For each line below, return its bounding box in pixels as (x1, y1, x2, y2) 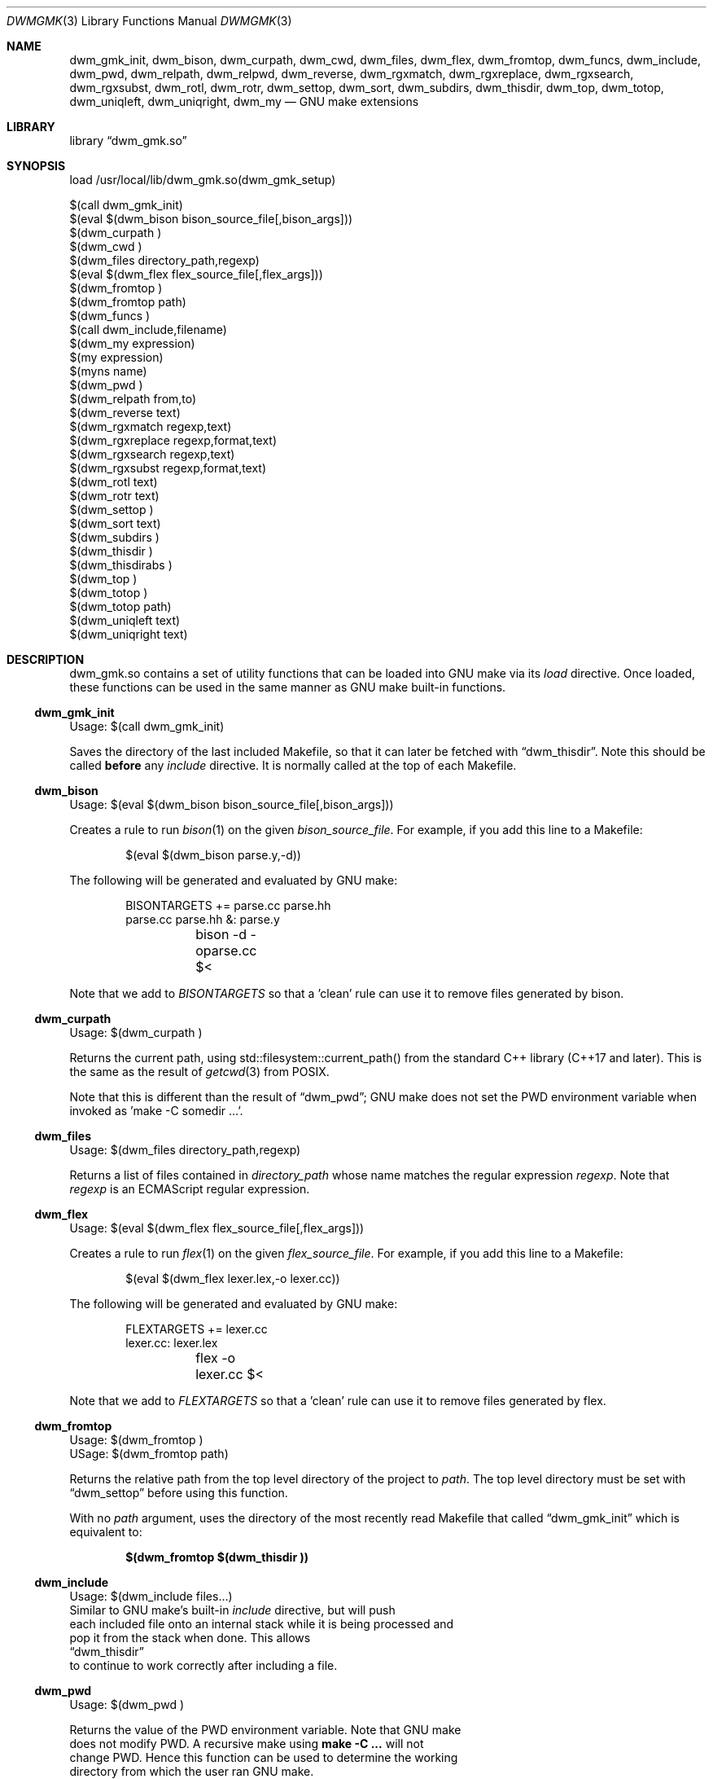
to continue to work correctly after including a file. (69, 1658, 338, 1672)
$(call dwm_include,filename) (69, 323, 227, 336)
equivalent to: (69, 1525, 142, 1539)
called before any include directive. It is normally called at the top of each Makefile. (69, 758, 517, 772)
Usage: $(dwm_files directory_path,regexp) (69, 1143, 301, 1157)
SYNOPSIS (7, 159, 66, 173)
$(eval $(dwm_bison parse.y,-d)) (125, 848, 301, 862)
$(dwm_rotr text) (69, 489, 160, 503)
